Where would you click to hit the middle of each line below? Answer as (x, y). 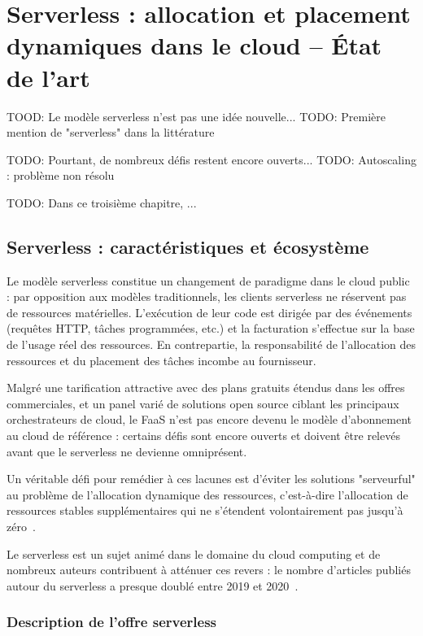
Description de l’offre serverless (112, 622)
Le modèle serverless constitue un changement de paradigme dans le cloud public (208, 280)
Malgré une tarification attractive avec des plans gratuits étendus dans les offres (206, 388)
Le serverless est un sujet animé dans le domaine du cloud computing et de (194, 553)
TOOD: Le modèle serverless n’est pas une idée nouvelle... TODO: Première (196, 116)
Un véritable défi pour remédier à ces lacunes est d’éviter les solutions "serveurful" (211, 479)
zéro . (21, 526)
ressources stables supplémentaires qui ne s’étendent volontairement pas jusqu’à (205, 510)
